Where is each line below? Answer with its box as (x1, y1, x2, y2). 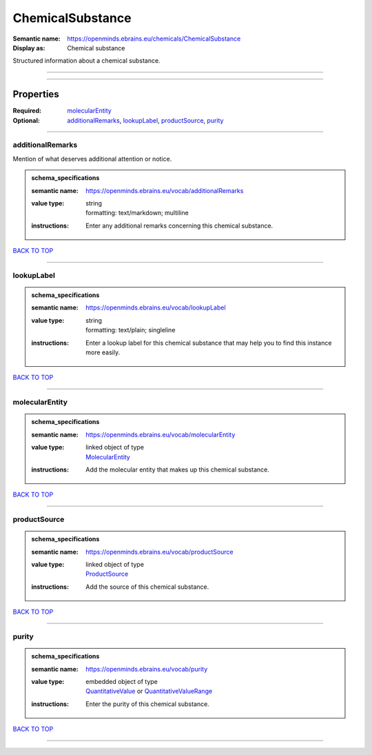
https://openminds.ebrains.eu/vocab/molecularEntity (85, 430, 236, 439)
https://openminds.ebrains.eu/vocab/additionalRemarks (85, 186, 244, 194)
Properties (12, 88, 59, 100)
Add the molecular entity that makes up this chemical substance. (85, 465, 270, 474)
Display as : (12, 43, 45, 52)
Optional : (12, 116, 41, 124)
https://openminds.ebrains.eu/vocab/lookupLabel (85, 303, 227, 312)
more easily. (85, 348, 121, 356)
